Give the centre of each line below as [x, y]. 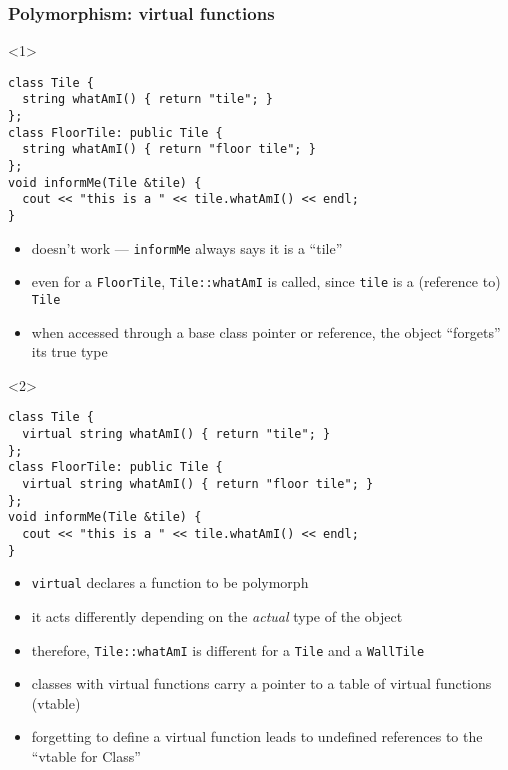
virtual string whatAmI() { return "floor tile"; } [198, 484]
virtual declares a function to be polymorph [170, 582]
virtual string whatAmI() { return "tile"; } [176, 434]
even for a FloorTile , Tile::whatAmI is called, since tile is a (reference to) [266, 281]
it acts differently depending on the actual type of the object [217, 616]
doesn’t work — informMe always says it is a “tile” [187, 247]
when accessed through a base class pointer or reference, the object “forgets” [266, 331]
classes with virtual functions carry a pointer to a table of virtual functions [261, 683]
